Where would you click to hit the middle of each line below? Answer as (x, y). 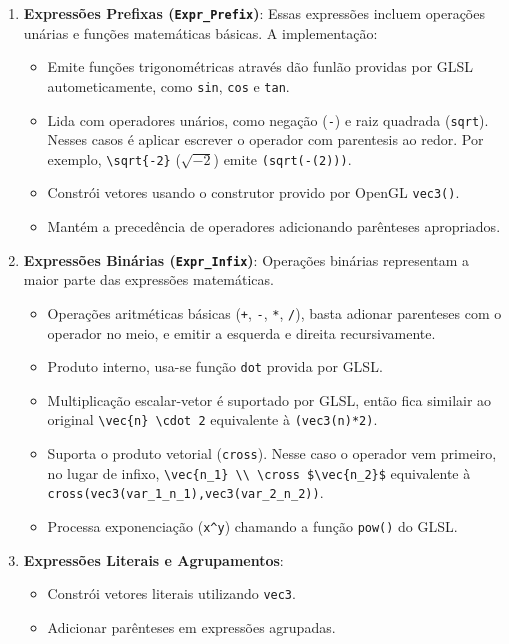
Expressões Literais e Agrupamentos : (153, 559)
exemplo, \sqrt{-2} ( (114, 158)
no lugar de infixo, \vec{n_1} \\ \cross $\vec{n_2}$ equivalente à (259, 472)
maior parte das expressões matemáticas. (148, 279)
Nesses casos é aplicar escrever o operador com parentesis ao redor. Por (265, 139)
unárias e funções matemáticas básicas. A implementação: (200, 32)
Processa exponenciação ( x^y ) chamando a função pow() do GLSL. (252, 526)
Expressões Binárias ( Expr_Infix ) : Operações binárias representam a (246, 259)
